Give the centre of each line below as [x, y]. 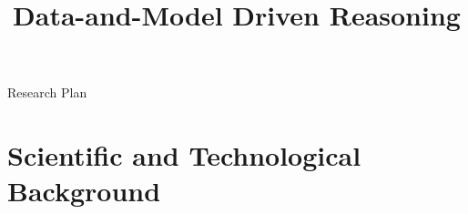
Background [84, 191]
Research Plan [47, 92]
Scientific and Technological [184, 155]
